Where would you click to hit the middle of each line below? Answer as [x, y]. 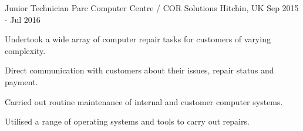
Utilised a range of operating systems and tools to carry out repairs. [127, 121]
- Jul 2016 [23, 19]
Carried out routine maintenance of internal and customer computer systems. [144, 101]
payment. [21, 81]
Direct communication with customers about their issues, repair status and [139, 70]
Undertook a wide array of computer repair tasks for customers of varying [138, 39]
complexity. [25, 50]
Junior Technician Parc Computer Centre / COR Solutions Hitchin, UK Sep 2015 [152, 8]
